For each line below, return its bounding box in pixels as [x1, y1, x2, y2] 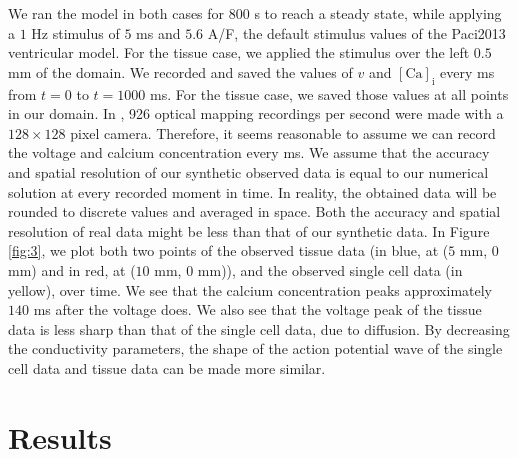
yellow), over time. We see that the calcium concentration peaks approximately [8, 279, 493, 300]
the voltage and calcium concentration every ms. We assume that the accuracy [8, 142, 490, 163]
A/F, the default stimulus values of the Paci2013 [207, 22, 506, 43]
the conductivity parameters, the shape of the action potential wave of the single [8, 338, 503, 359]
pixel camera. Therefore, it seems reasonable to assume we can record [70, 122, 496, 143]
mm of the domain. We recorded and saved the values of [8, 61, 353, 82]
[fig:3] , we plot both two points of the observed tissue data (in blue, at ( [8, 240, 449, 261]
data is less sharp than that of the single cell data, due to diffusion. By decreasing [8, 318, 510, 339]
